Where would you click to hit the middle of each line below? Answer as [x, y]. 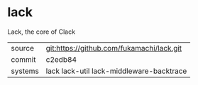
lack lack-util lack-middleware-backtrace [116, 71]
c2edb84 [61, 59]
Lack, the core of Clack [42, 32]
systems [25, 71]
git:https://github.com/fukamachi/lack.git [114, 48]
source [22, 48]
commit [23, 59]
